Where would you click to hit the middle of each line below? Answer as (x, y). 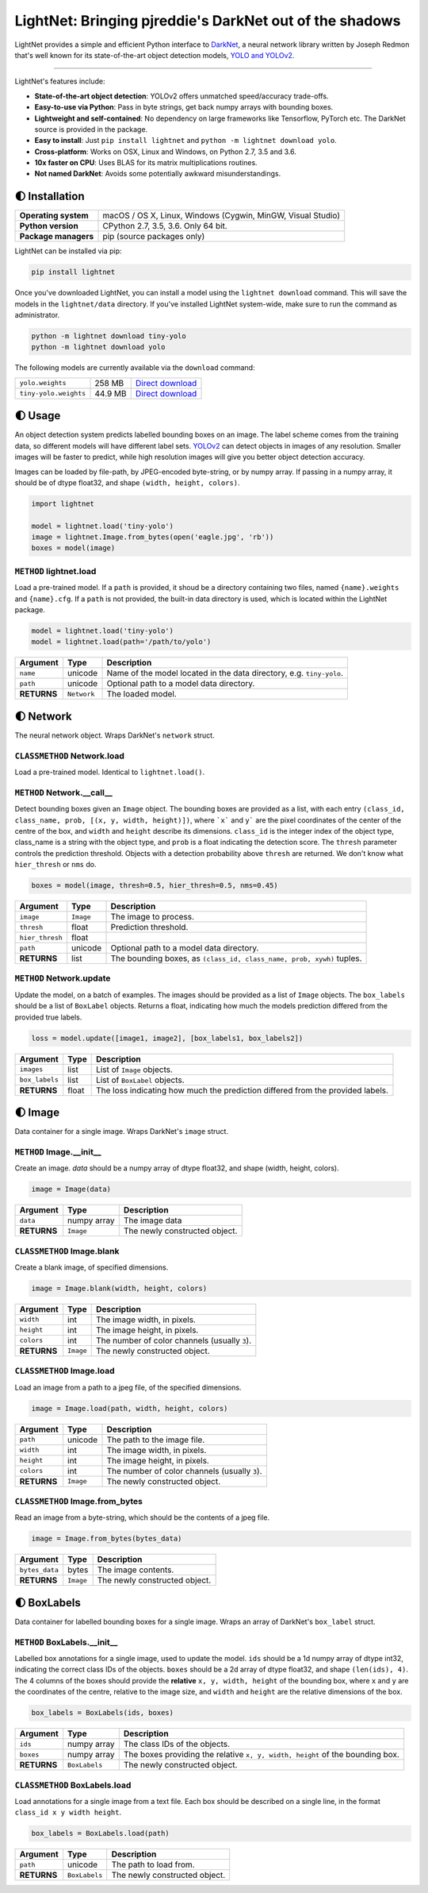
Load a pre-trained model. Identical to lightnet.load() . (110, 772)
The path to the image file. (156, 1440)
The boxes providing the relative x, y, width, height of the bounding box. (262, 1755)
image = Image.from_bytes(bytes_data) (107, 1539)
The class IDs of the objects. (176, 1745)
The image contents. (136, 1570)
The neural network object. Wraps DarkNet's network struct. (115, 735)
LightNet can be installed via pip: (68, 251)
